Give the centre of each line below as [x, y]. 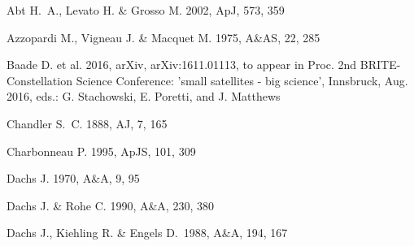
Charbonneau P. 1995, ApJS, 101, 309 [101, 151]
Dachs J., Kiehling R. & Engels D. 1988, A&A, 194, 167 [147, 233]
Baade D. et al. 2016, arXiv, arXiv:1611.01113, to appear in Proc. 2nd [182, 65]
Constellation [39, 80]
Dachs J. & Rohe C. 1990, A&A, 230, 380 [110, 205]
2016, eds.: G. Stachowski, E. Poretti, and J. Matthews [144, 96]
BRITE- [380, 65]
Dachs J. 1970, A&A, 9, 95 [73, 178]
